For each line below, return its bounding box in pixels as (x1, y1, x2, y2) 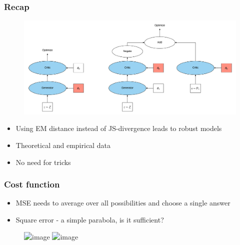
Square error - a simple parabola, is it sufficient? (15, 214, 164, 224)
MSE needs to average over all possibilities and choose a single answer (15, 197, 230, 208)
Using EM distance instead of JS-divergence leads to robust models (15, 123, 222, 133)
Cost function (4, 178, 60, 190)
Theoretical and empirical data (15, 139, 110, 150)
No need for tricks (15, 156, 71, 167)
